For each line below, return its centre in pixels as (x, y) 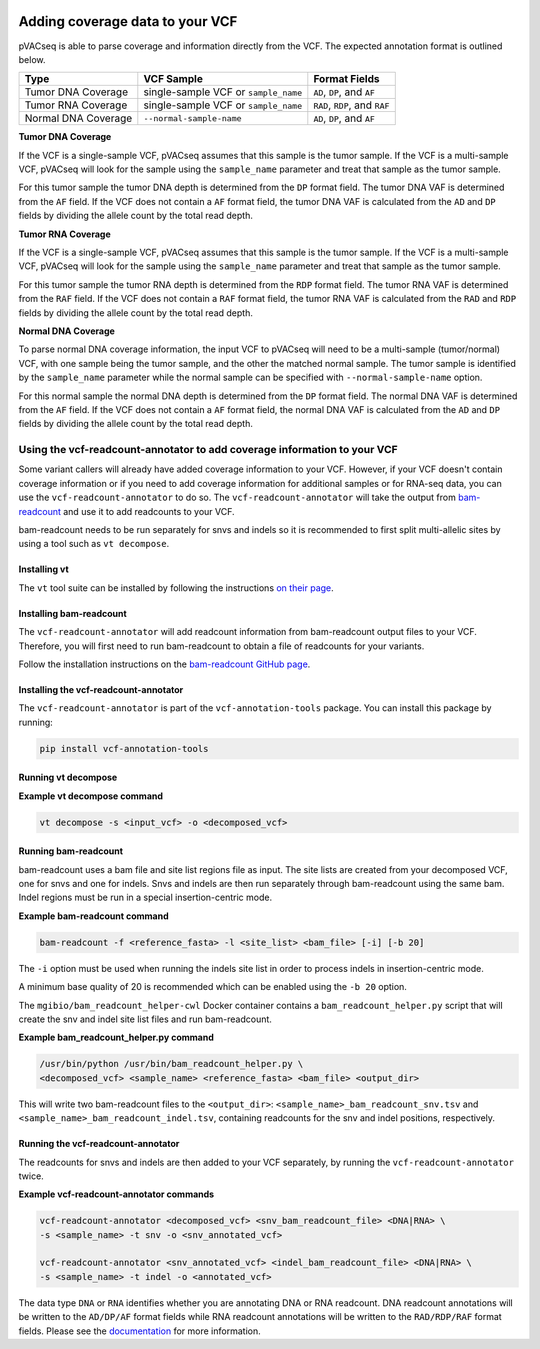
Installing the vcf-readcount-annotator (101, 689)
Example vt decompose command (91, 796)
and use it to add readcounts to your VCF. (149, 511)
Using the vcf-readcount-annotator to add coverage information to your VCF (208, 450)
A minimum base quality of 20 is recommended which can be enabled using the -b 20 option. (212, 987)
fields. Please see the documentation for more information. (139, 1331)
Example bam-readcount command (93, 916)
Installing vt (43, 569)
